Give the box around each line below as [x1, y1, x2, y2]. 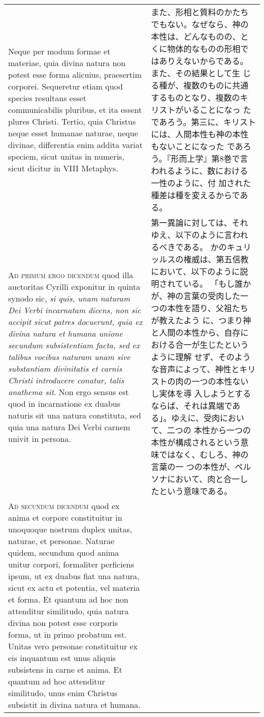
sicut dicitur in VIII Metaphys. [8, 162, 118, 174]
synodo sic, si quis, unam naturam [8, 292, 130, 304]
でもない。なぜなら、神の [151, 18, 249, 30]
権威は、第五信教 [183, 253, 249, 265]
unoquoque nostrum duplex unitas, [8, 523, 133, 535]
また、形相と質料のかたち [151, 6, 249, 18]
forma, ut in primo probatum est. [8, 629, 127, 640]
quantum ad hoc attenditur [8, 675, 105, 687]
